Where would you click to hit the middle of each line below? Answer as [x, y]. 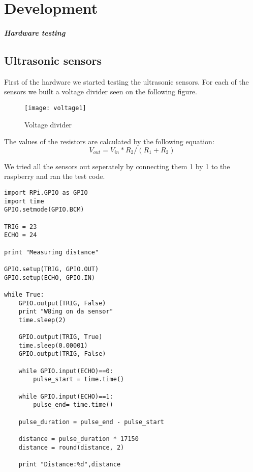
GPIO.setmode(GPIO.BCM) [44, 210]
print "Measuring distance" [52, 252]
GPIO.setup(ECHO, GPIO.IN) [50, 278]
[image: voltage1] [55, 108]
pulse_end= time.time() [73, 405]
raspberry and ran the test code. [55, 176]
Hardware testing [35, 32]
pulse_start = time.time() [79, 379]
